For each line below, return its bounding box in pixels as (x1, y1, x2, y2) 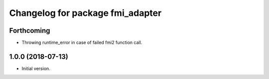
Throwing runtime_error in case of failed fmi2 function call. (21, 40, 142, 46)
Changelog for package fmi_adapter (9, 7, 162, 18)
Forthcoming (9, 26, 50, 35)
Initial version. (21, 65, 51, 72)
